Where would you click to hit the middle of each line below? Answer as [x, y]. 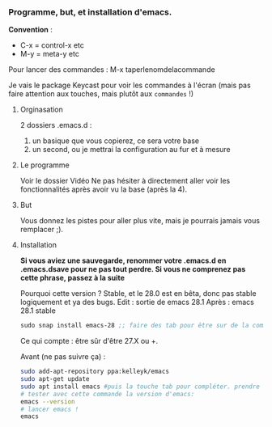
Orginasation [41, 110]
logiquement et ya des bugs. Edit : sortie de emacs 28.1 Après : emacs [137, 302]
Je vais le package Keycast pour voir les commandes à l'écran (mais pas [130, 85]
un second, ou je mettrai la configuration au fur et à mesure [131, 150]
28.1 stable [38, 311]
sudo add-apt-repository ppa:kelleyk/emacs [95, 372]
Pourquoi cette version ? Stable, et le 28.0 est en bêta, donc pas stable [138, 294]
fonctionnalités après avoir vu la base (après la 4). [104, 189]
